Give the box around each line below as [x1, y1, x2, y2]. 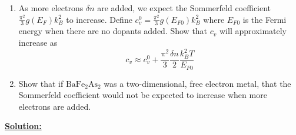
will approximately [219, 25, 287, 37]
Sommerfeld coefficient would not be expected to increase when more [18, 89, 267, 101]
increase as [18, 36, 58, 49]
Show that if [18, 77, 64, 89]
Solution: [5, 120, 42, 132]
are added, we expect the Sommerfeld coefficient [97, 2, 271, 14]
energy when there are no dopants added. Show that [18, 25, 208, 37]
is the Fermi [242, 13, 287, 25]
